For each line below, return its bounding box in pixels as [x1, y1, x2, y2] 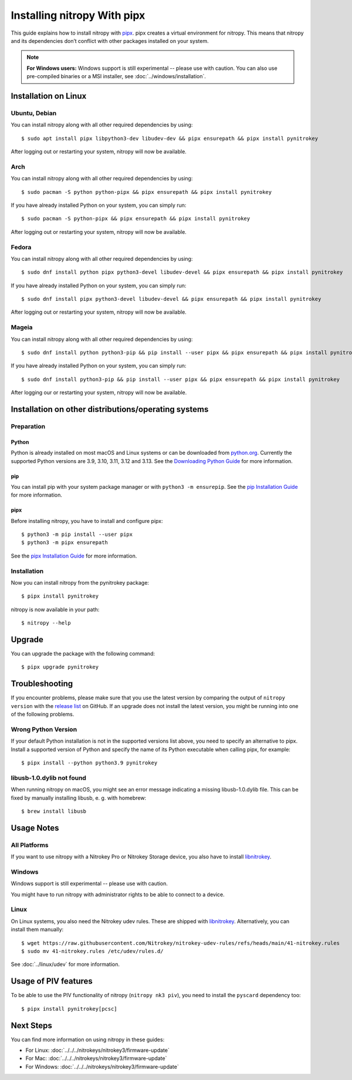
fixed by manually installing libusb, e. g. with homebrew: [11, 794, 147, 801]
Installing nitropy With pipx [11, 9, 145, 22]
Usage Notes [11, 823, 59, 833]
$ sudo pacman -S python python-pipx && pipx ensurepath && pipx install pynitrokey [21, 189, 272, 195]
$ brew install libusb [21, 808, 87, 814]
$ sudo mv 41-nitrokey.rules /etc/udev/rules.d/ [21, 948, 164, 954]
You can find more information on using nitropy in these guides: [11, 1036, 165, 1043]
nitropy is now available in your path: [11, 606, 100, 613]
